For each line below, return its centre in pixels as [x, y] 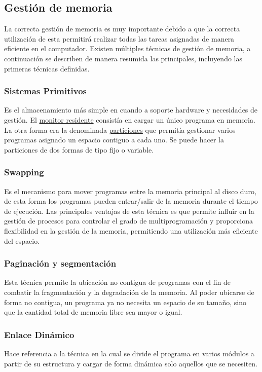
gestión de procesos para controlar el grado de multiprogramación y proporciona [128, 221]
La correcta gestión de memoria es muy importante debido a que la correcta [122, 29]
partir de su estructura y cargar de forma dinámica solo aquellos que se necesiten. [131, 363]
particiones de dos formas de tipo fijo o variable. [79, 149]
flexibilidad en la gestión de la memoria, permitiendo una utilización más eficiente [131, 230]
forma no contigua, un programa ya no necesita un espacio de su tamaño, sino [125, 302]
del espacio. [22, 240]
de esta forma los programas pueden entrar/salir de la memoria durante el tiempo [131, 201]
